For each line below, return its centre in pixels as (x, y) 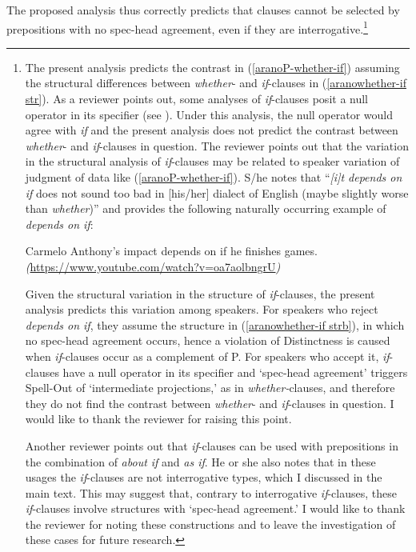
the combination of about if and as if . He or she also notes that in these (200, 461)
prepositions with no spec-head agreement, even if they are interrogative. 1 (187, 27)
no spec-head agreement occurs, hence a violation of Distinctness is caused (208, 340)
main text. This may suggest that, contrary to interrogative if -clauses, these (211, 492)
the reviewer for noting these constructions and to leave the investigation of (210, 524)
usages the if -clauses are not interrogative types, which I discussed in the (204, 477)
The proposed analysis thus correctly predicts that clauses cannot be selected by (203, 10)
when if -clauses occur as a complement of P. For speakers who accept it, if (207, 356)
